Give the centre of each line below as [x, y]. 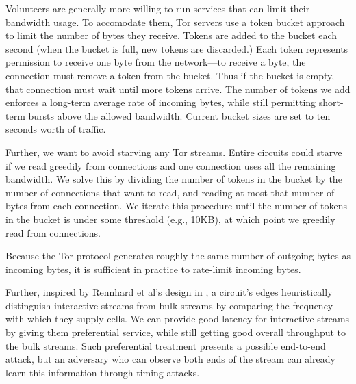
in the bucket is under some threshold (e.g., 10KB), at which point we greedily [170, 219]
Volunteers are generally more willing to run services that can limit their [158, 8]
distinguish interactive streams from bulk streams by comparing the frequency [169, 305]
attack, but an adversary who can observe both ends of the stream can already [170, 359]
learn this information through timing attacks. [103, 372]
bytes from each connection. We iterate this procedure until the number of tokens [176, 206]
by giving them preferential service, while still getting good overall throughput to [176, 332]
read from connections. [53, 232]
